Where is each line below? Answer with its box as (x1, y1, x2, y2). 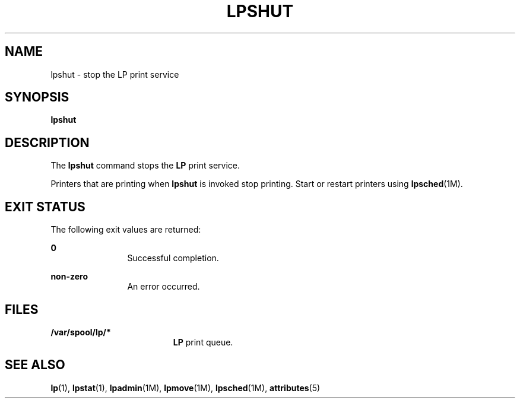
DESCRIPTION (5, 135, 90, 150)
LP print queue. (173, 337, 233, 347)
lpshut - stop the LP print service (50, 69, 179, 80)
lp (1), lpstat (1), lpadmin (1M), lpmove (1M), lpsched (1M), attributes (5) (50, 382, 321, 393)
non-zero (50, 271, 88, 282)
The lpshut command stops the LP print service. (50, 160, 240, 171)
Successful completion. (127, 253, 219, 264)
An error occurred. (127, 281, 200, 292)
